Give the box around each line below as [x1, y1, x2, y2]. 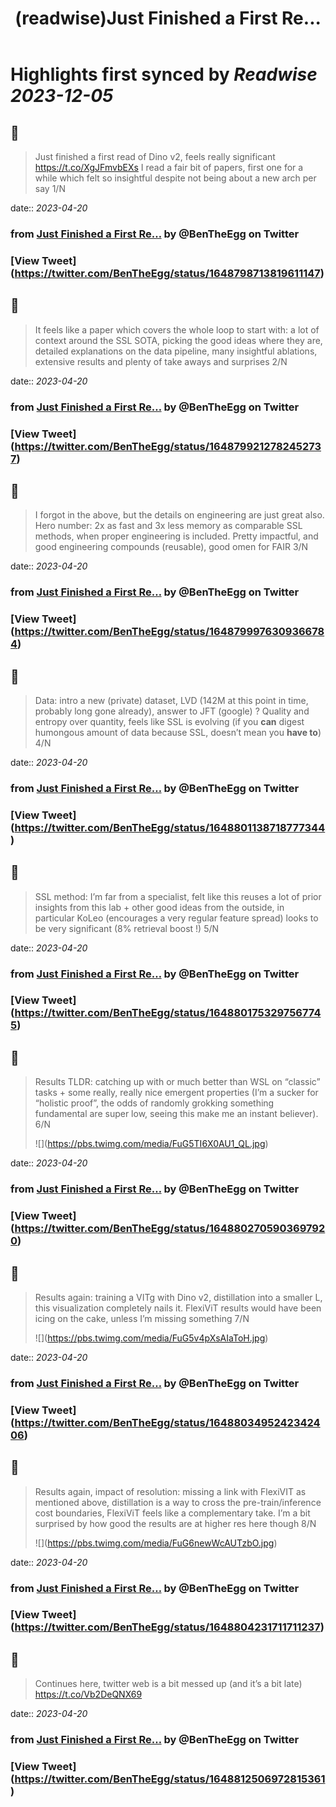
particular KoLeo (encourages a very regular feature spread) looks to [34, 912, 319, 924]
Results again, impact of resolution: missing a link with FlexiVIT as [34, 1485, 307, 1497]
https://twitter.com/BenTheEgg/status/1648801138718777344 [14, 820, 326, 834]
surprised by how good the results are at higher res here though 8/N [34, 1517, 317, 1529]
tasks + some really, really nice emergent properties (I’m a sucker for [34, 1087, 319, 1099]
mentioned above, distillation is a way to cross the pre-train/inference [34, 1496, 322, 1508]
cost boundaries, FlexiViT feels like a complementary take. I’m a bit [34, 1507, 311, 1519]
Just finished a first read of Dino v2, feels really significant [34, 151, 276, 162]
